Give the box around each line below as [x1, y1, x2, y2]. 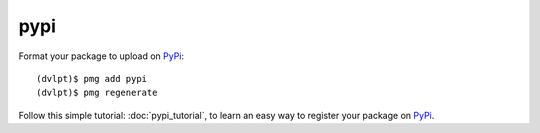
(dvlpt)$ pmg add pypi [36, 73, 148, 84]
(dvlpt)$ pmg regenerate [36, 87, 158, 99]
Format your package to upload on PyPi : [18, 50, 185, 62]
